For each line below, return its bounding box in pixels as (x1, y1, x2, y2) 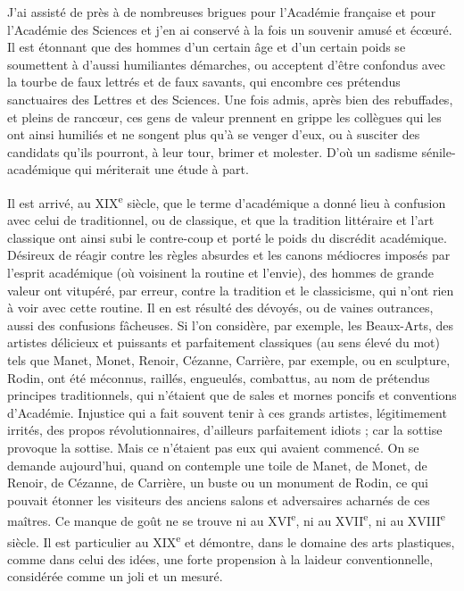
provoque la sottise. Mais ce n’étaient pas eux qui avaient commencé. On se (7, 437, 419, 456)
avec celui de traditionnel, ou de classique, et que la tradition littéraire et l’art (7, 211, 435, 229)
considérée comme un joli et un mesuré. (7, 567, 223, 586)
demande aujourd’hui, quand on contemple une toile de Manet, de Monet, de (7, 455, 427, 474)
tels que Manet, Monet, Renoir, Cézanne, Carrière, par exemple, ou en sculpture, (7, 350, 451, 369)
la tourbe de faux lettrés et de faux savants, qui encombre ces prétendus (7, 72, 401, 91)
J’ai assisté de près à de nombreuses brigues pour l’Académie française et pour (7, 3, 436, 21)
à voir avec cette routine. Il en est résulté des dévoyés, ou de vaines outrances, (7, 298, 434, 317)
